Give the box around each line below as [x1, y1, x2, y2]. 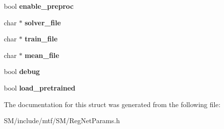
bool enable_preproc [4, 1, 74, 11]
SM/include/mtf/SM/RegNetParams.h [4, 115, 120, 126]
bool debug [4, 66, 40, 76]
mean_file [24, 50, 59, 60]
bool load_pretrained [4, 82, 75, 92]
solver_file [24, 17, 61, 27]
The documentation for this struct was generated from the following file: [4, 99, 221, 109]
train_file [24, 34, 58, 44]
